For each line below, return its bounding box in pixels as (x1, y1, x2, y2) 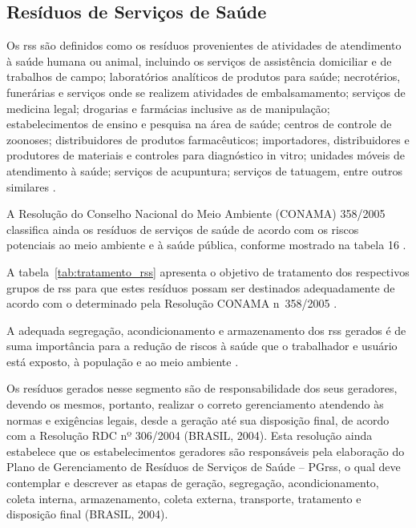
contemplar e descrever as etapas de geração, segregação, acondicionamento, (6, 474, 379, 491)
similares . (6, 178, 56, 195)
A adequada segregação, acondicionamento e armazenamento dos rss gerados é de (6, 321, 406, 338)
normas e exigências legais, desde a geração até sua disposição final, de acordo (6, 411, 390, 428)
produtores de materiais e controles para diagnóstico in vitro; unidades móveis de (6, 147, 405, 163)
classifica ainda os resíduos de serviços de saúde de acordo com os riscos (6, 220, 359, 237)
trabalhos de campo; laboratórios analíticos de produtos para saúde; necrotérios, (6, 68, 401, 85)
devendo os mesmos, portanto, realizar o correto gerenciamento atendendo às (6, 396, 384, 413)
